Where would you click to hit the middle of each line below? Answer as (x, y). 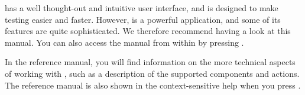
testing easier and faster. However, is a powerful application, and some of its (143, 19)
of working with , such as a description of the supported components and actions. (152, 73)
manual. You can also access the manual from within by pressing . (124, 42)
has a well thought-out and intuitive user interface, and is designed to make (142, 8)
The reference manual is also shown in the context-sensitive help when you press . (153, 85)
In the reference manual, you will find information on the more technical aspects (150, 62)
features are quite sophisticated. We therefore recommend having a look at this (148, 31)
